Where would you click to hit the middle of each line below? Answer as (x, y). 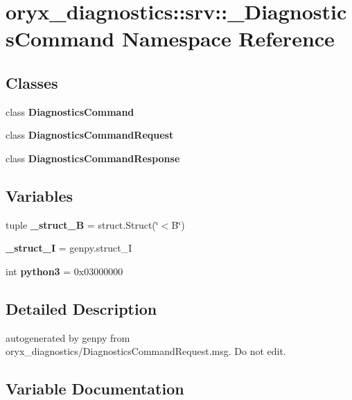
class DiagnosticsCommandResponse (93, 158)
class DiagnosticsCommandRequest (90, 135)
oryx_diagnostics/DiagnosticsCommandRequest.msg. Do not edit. (146, 351)
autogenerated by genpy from (68, 337)
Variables (39, 195)
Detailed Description (81, 308)
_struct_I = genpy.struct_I (69, 248)
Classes (32, 82)
